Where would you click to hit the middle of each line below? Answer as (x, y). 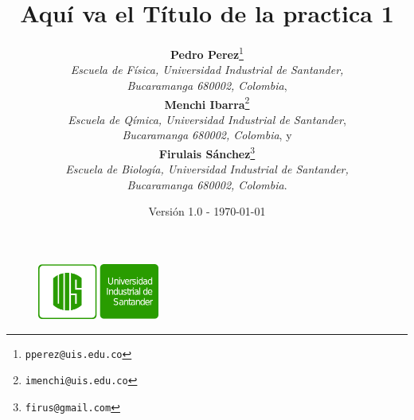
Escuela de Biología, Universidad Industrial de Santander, (207, 169)
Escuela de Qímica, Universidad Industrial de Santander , (207, 119)
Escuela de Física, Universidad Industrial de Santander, (207, 70)
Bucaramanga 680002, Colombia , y (207, 135)
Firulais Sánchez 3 (207, 152)
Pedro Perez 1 (207, 53)
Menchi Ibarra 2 (207, 103)
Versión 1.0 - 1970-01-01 (207, 211)
